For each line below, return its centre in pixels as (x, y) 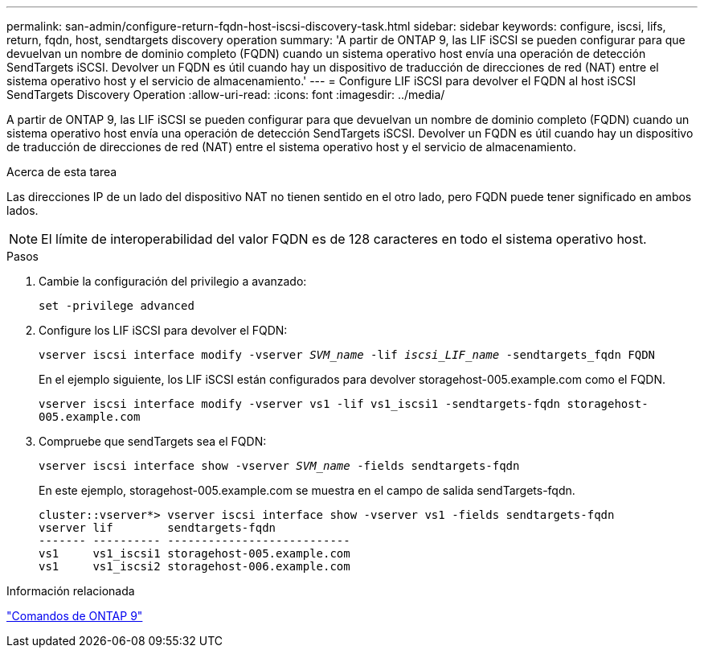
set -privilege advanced (117, 306)
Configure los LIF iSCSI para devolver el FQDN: (163, 330)
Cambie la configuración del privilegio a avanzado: (173, 281)
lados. (23, 210)
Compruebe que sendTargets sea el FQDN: (153, 441)
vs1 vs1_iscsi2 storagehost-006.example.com (194, 566)
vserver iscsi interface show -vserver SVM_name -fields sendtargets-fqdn (279, 466)
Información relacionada (71, 591)
